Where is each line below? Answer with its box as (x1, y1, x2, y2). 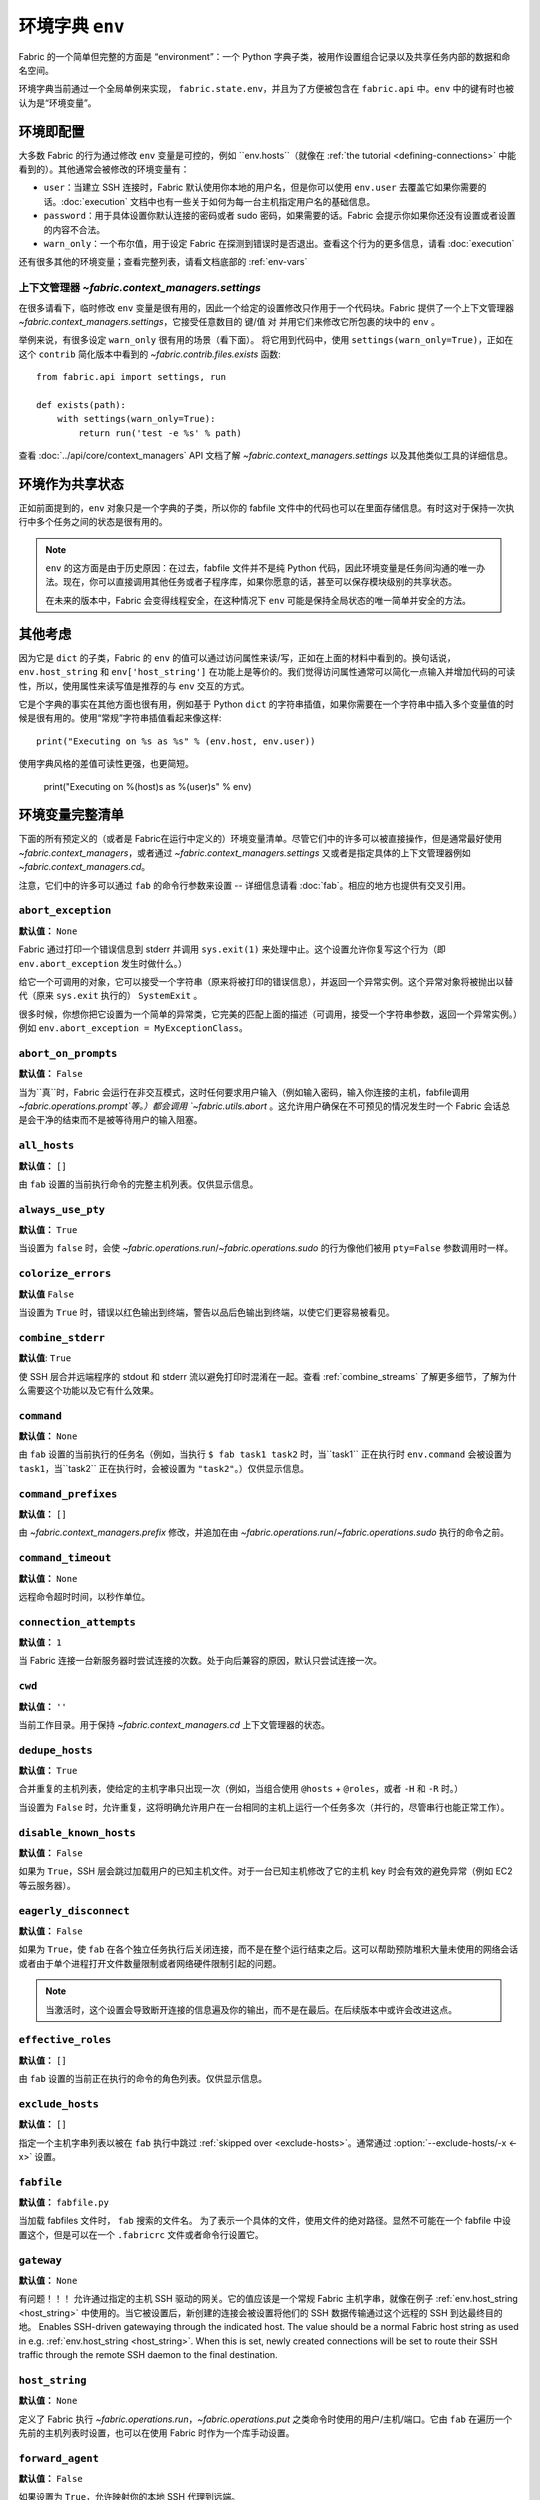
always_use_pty (18, 1203, 105, 1216)
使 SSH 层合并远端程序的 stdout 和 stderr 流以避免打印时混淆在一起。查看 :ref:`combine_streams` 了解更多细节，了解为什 (18, 1370, 517, 1382)
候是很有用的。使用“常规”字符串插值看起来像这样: (18, 712, 222, 724)
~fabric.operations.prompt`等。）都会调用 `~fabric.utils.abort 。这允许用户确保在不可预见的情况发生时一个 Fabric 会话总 (18, 1100, 511, 1112)
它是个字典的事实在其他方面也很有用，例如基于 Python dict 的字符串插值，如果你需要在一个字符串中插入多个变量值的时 (18, 698, 515, 710)
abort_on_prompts (18, 1046, 118, 1060)
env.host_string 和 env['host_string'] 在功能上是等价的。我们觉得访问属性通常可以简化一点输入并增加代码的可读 (18, 666, 515, 678)
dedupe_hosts (18, 1743, 94, 1757)
